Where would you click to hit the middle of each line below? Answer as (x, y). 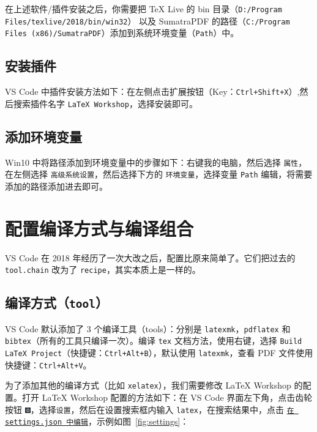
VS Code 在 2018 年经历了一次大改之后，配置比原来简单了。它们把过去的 (150, 257)
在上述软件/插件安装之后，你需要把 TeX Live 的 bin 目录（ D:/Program (144, 9)
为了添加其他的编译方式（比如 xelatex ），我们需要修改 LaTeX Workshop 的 (154, 385)
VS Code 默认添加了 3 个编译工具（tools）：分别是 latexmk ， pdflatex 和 (148, 328)
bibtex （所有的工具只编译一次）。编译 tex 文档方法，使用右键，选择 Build (154, 341)
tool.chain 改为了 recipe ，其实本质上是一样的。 (103, 270)
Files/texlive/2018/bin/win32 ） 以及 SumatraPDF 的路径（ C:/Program (147, 20)
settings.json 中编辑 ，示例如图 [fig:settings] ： (97, 421)
